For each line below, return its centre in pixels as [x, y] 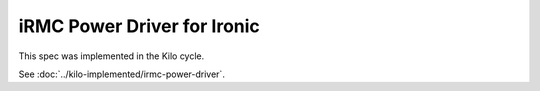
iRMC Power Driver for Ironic [139, 26]
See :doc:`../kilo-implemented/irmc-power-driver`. [121, 74]
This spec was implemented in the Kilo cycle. [111, 56]
